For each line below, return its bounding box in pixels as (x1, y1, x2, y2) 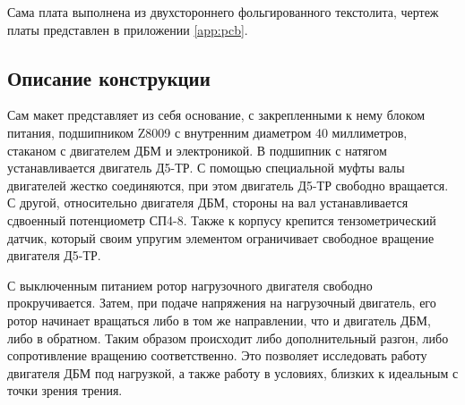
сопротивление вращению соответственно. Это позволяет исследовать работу (7, 346, 427, 365)
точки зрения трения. (7, 381, 123, 400)
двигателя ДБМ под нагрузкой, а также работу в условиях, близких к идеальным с (7, 363, 459, 382)
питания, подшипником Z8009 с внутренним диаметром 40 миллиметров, (7, 122, 408, 141)
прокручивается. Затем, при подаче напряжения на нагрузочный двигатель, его (7, 293, 436, 312)
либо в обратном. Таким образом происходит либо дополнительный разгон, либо (7, 328, 449, 347)
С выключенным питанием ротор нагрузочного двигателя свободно (7, 275, 373, 294)
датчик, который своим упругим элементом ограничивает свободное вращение (7, 228, 435, 247)
